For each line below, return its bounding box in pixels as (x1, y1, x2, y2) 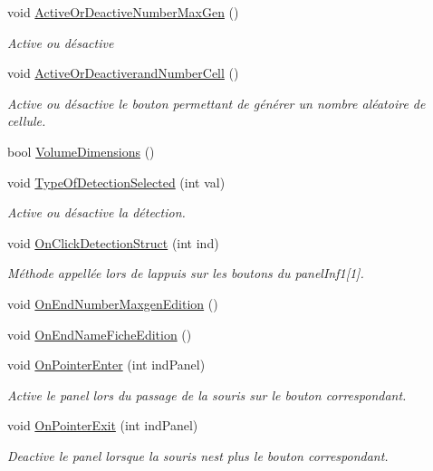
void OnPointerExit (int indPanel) (7, 416, 198, 435)
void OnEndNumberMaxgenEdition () (7, 293, 218, 312)
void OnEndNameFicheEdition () (7, 324, 192, 343)
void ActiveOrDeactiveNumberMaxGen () (7, 3, 239, 21)
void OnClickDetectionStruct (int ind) (7, 233, 219, 252)
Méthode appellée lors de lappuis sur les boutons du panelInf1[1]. (7, 264, 364, 283)
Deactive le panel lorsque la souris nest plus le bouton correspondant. (7, 446, 389, 465)
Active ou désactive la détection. (7, 203, 186, 222)
